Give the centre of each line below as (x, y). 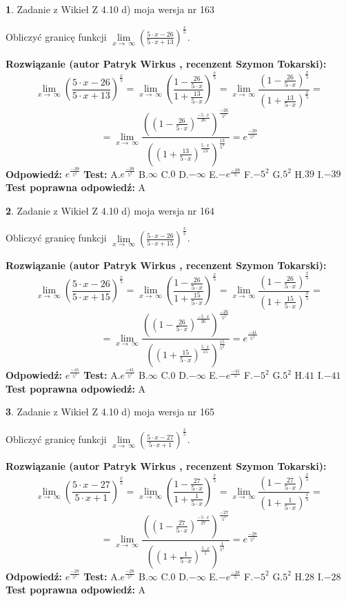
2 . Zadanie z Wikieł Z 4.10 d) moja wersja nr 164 (110, 210)
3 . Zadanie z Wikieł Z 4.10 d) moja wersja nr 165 (110, 412)
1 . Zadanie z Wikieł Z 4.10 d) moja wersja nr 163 (110, 9)
